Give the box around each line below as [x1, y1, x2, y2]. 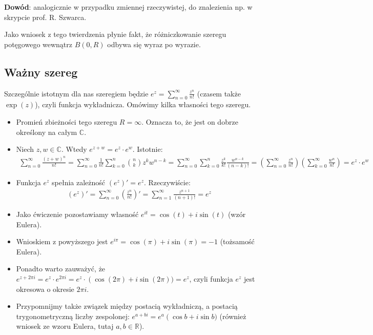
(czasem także [197, 88, 241, 98]
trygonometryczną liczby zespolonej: [16, 310, 130, 321]
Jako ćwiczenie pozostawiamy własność [16, 208, 139, 219]
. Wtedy [61, 144, 87, 154]
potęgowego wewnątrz [4, 38, 73, 49]
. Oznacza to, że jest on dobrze [141, 116, 238, 127]
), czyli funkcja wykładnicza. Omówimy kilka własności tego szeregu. [35, 99, 251, 110]
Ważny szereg [4, 64, 78, 80]
